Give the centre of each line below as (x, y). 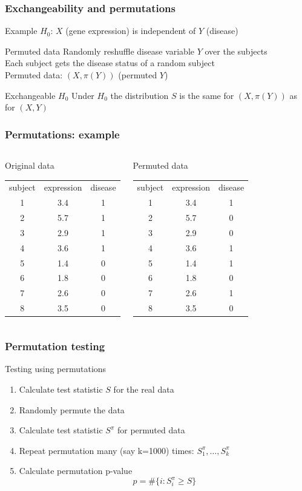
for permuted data (151, 430)
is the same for (207, 95)
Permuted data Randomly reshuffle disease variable (100, 51)
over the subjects (236, 51)
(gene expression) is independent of (131, 31)
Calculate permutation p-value (76, 471)
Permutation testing (55, 346)
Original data (30, 165)
